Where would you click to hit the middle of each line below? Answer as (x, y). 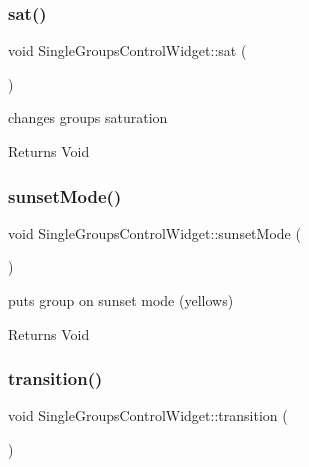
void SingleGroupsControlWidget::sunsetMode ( (154, 232)
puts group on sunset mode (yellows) (121, 300)
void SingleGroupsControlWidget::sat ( (127, 50)
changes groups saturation (88, 117)
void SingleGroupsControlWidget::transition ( (148, 415)
